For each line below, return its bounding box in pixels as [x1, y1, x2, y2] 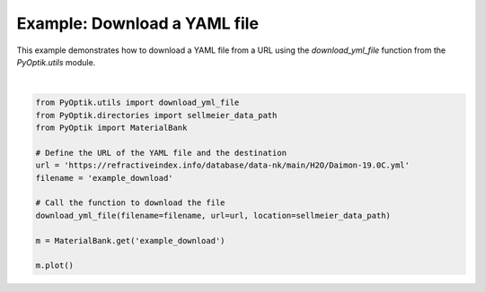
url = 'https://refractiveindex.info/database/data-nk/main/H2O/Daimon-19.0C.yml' [35, 160, 410, 170]
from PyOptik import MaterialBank [35, 123, 188, 133]
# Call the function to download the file [35, 198, 225, 208]
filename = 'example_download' [35, 173, 174, 183]
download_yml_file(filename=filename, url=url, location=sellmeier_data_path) [35, 210, 391, 220]
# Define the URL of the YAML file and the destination [35, 148, 287, 158]
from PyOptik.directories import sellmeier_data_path [35, 110, 278, 120]
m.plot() [35, 261, 75, 271]
